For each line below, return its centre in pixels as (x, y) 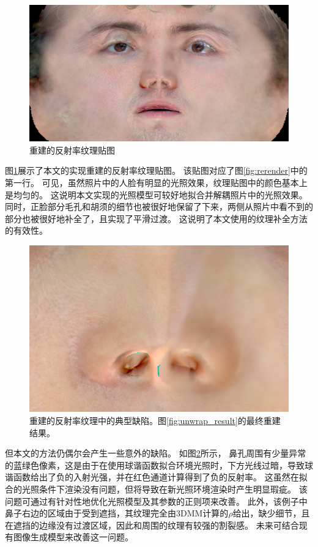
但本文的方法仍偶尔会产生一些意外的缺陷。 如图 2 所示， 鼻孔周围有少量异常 (156, 453)
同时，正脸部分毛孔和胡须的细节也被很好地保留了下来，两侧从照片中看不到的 (159, 207)
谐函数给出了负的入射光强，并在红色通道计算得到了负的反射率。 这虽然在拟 (156, 477)
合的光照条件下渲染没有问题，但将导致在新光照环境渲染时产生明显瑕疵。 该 (156, 489)
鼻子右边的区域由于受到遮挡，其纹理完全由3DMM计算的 (117, 513)
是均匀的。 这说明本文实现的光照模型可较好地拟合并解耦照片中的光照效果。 (156, 194)
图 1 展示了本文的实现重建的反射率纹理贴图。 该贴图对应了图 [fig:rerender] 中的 (156, 170)
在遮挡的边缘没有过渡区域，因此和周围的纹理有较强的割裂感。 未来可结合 (152, 525)
